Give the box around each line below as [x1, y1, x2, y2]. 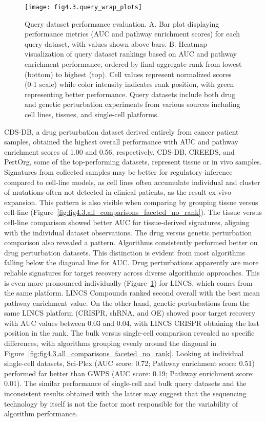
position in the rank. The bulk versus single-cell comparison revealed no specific [4, 327, 255, 338]
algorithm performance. [4, 408, 78, 419]
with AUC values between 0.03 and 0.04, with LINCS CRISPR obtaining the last [4, 317, 259, 328]
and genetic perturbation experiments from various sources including [25, 99, 240, 109]
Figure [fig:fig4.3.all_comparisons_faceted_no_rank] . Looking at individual [4, 347, 244, 358]
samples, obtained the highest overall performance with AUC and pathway [4, 136, 238, 147]
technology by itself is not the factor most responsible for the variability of [4, 398, 238, 409]
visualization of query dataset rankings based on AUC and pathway [25, 48, 237, 59]
